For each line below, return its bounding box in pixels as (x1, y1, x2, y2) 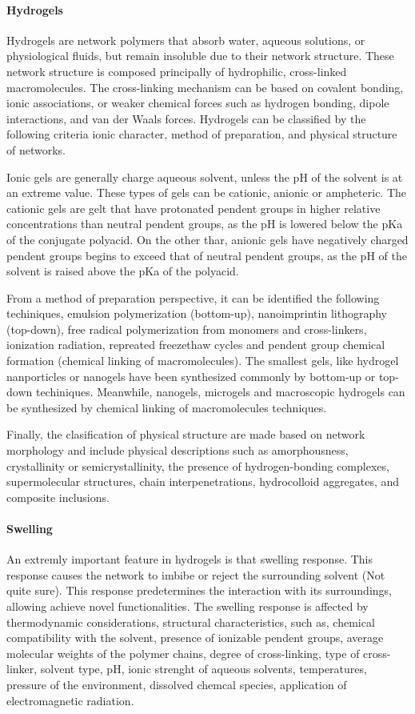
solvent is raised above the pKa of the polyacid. (6, 263, 239, 279)
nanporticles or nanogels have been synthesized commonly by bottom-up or (6, 367, 376, 384)
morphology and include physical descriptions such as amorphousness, (6, 442, 349, 459)
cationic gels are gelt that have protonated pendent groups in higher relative (6, 199, 381, 216)
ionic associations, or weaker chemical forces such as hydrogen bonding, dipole (6, 94, 389, 111)
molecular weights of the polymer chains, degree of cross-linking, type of (6, 644, 360, 661)
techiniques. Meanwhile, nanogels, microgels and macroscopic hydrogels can (35, 383, 405, 400)
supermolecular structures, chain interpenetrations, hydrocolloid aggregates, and (6, 473, 400, 490)
